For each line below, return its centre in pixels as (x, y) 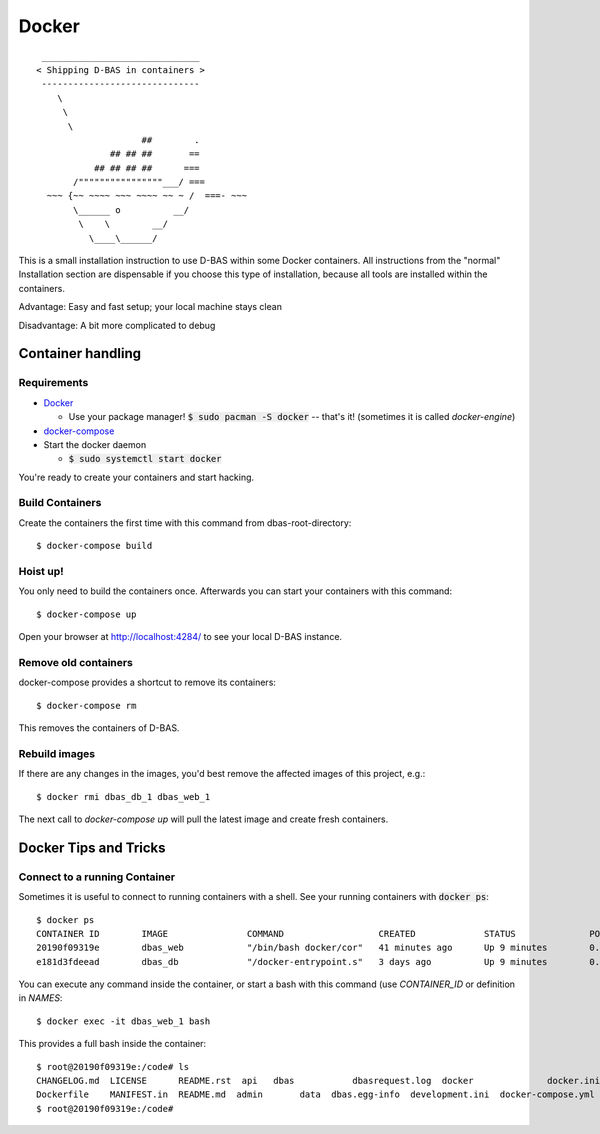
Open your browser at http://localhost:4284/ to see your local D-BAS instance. (180, 637)
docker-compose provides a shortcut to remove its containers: (147, 682)
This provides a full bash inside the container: (112, 1044)
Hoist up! (41, 571)
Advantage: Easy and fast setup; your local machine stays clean (150, 307)
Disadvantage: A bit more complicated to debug (117, 325)
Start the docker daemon (95, 444)
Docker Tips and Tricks (92, 847)
